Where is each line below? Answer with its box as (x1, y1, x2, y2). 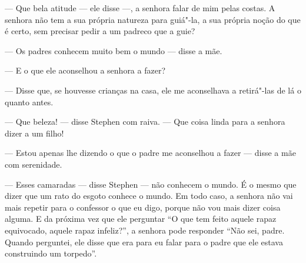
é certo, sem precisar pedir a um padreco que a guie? (5, 25, 195, 37)
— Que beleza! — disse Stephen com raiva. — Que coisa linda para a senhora (5, 115, 285, 128)
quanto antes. (5, 95, 54, 108)
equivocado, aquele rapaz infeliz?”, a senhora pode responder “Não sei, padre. (5, 224, 285, 236)
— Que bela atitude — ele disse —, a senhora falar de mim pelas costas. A (5, 2, 275, 14)
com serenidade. (5, 158, 62, 170)
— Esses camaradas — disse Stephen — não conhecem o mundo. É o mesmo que (5, 178, 297, 190)
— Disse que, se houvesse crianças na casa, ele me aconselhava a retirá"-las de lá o (5, 84, 301, 96)
